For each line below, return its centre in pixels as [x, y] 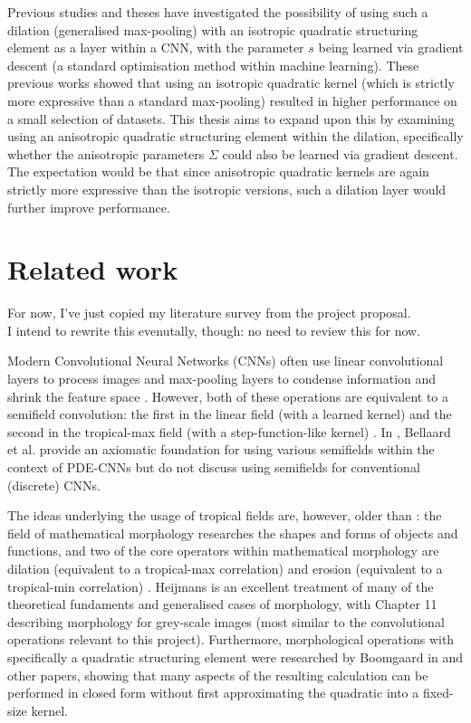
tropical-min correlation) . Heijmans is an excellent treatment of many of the [221, 586]
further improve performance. [89, 207]
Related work [93, 269]
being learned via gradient [391, 48]
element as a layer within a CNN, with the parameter [156, 48]
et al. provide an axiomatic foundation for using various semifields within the [221, 449]
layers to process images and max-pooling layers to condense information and [222, 379]
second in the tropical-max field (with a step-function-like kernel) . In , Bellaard [229, 431]
